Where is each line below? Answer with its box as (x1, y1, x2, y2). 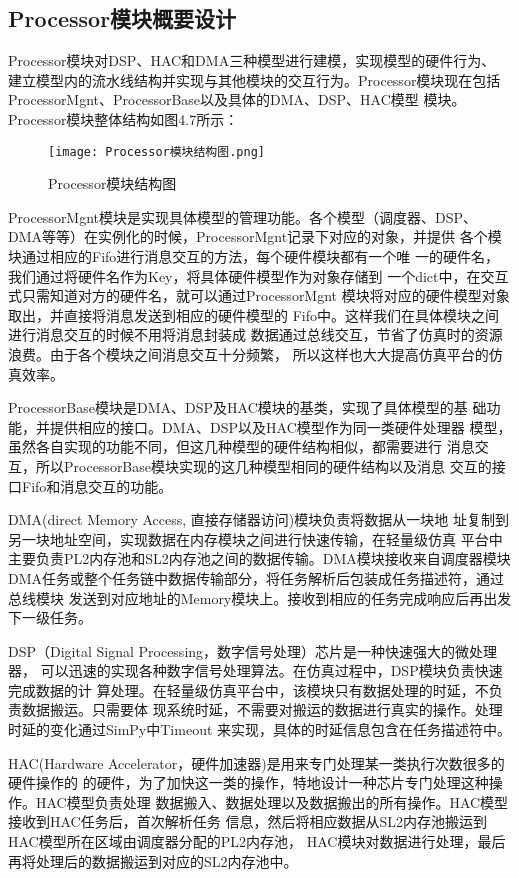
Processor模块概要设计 (8, 3, 237, 34)
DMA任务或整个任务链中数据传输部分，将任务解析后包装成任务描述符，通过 (8, 567, 505, 588)
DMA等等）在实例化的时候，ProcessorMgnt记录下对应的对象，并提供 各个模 (8, 226, 502, 247)
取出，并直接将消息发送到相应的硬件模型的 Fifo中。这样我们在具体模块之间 (8, 304, 499, 325)
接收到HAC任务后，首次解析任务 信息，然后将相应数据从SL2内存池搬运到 (8, 811, 487, 832)
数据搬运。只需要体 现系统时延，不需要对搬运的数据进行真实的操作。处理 (21, 699, 503, 720)
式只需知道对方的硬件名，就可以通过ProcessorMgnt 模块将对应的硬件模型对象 (8, 285, 510, 306)
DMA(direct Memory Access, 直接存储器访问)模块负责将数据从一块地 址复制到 (8, 509, 509, 530)
